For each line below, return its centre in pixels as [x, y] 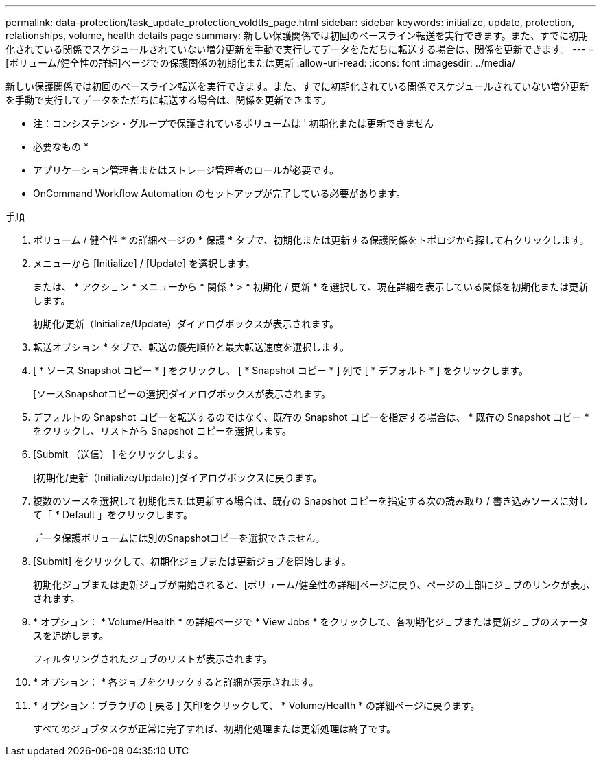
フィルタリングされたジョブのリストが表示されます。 [153, 659]
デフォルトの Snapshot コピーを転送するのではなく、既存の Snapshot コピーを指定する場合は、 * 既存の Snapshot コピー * [311, 417]
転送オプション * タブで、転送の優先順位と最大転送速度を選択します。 [191, 347]
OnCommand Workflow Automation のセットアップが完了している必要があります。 [220, 193]
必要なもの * [61, 147]
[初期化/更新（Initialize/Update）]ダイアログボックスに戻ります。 [178, 477]
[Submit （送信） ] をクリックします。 [118, 454]
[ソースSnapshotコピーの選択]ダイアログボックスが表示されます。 [182, 394]
